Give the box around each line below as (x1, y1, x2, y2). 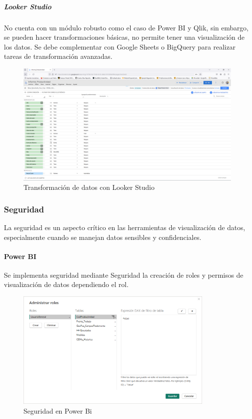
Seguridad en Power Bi (23, 405, 92, 416)
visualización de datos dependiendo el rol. (4, 279, 129, 289)
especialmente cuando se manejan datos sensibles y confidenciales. (4, 232, 202, 242)
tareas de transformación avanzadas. (4, 51, 113, 61)
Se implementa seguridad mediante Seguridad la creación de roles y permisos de (4, 269, 243, 280)
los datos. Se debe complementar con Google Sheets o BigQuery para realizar (4, 41, 236, 52)
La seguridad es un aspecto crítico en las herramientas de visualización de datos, (4, 222, 245, 232)
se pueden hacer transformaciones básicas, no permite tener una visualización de (4, 32, 245, 42)
